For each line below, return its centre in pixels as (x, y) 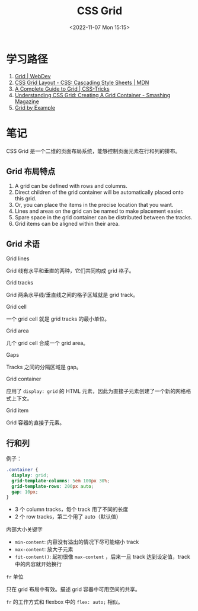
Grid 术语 (23, 244)
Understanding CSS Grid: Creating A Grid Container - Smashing (92, 95)
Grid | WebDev (33, 76)
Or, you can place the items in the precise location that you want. (94, 205)
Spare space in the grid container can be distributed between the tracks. (103, 217)
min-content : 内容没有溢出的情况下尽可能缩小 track (77, 542)
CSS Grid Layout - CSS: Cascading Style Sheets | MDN (82, 82)
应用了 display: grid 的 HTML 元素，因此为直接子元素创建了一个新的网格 (96, 391)
